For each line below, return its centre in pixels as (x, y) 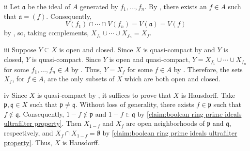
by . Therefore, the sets (208, 69)
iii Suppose (20, 50)
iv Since (16, 95)
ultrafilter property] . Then (43, 123)
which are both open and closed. (173, 79)
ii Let (12, 6)
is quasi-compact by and (179, 50)
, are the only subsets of (79, 79)
